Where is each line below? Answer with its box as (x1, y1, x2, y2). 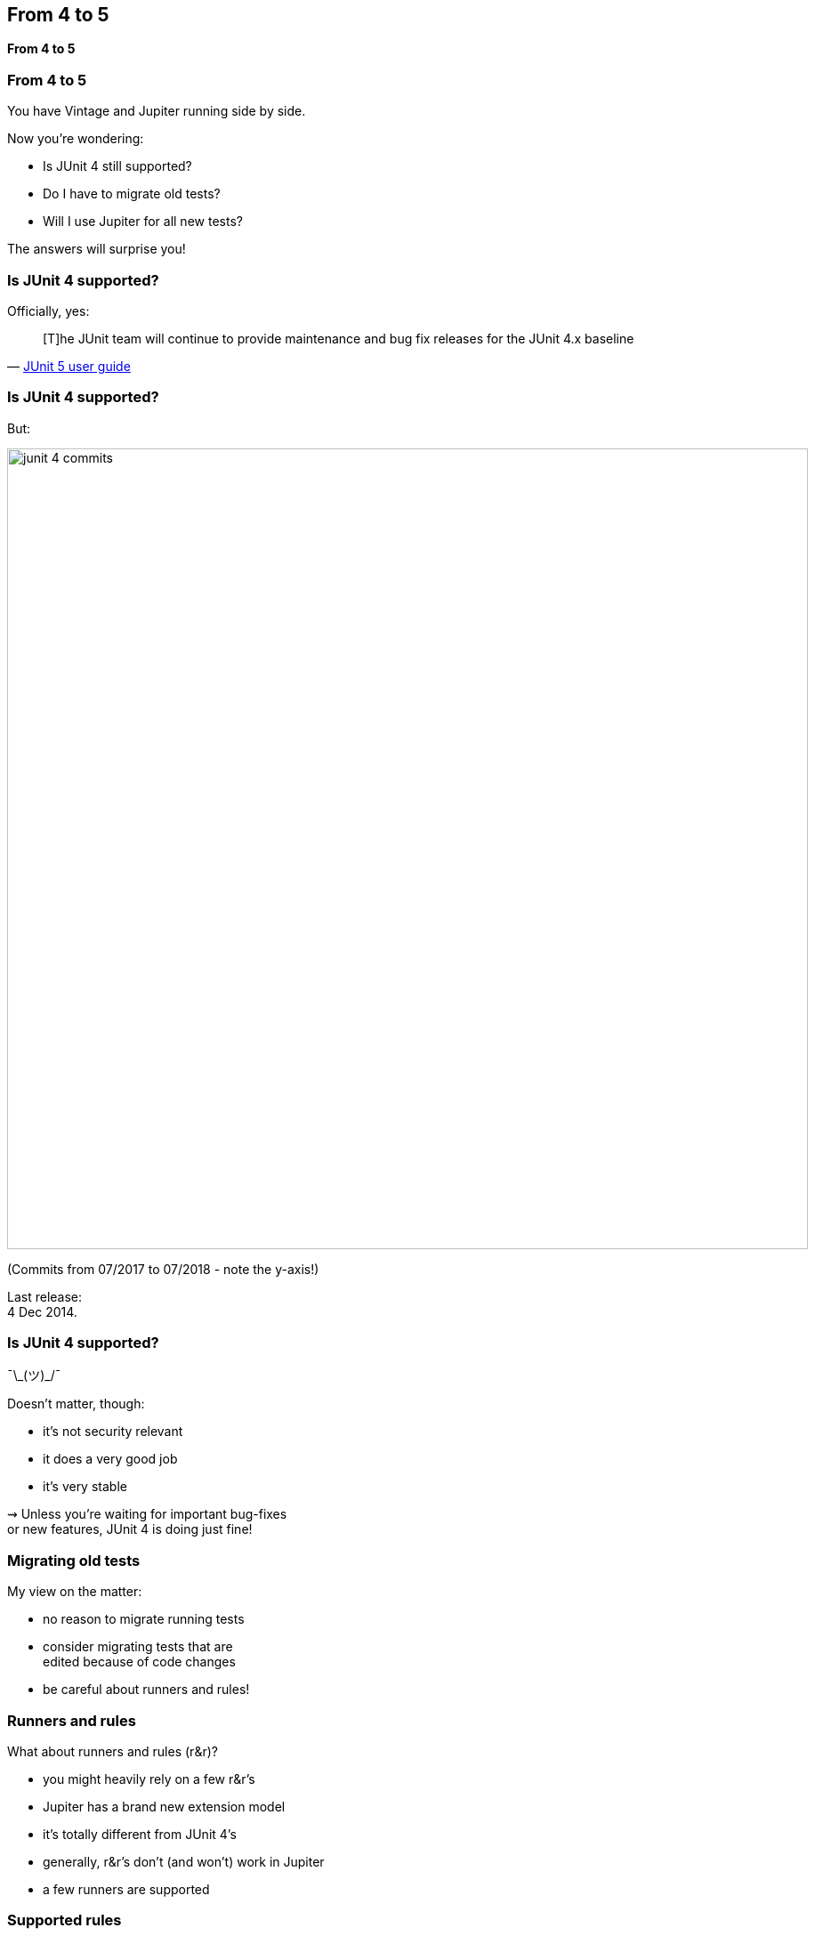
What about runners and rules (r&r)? (7, 1743, 218, 1759)
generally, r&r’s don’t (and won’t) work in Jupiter (43, 1853, 325, 1869)
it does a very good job (43, 1451, 178, 1467)
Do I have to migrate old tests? (43, 186, 221, 202)
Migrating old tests (7, 1551, 141, 1569)
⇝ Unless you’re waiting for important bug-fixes (7, 1506, 287, 1522)
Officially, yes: (7, 302, 90, 319)
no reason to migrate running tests (43, 1611, 245, 1627)
